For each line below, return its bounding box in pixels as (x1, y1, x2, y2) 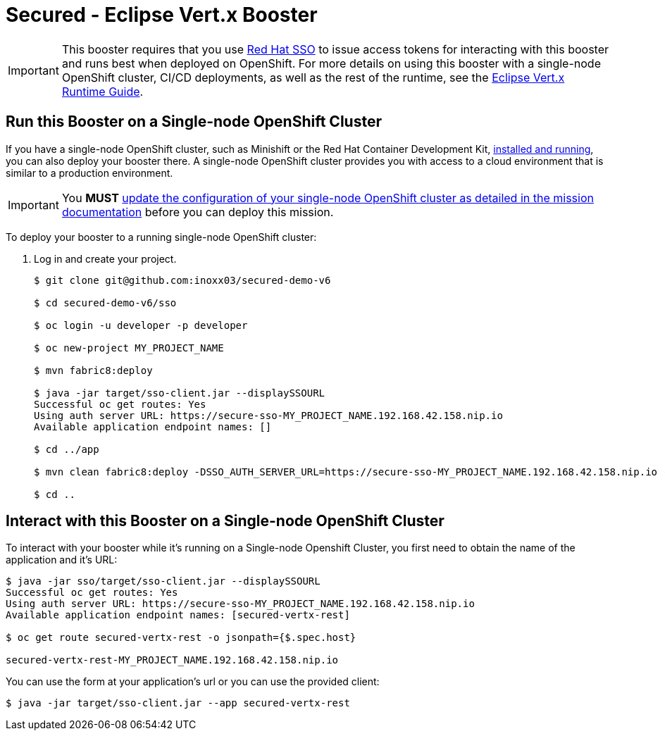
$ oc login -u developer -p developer (34, 319, 248, 331)
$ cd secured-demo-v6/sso (34, 297, 177, 308)
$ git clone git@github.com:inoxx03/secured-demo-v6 (34, 274, 331, 286)
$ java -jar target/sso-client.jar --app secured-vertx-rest (6, 697, 350, 709)
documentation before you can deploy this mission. (61, 204, 334, 219)
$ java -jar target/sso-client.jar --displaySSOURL (34, 387, 325, 399)
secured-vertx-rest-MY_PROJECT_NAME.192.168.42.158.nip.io (6, 654, 339, 666)
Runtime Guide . (61, 84, 144, 99)
